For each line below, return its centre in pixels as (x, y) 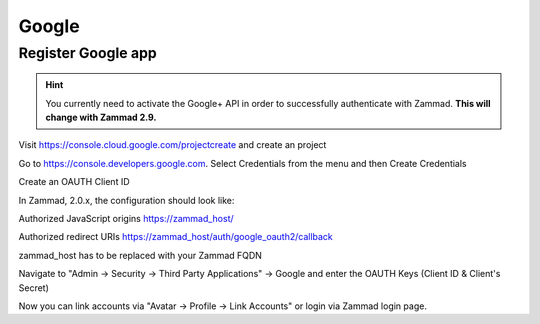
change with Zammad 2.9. (101, 117)
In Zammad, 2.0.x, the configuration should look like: (126, 200)
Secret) (34, 287)
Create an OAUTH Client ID (74, 182)
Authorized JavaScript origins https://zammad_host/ (126, 218)
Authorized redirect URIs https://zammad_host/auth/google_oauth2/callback (176, 237)
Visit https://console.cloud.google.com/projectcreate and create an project (172, 145)
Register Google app (87, 53)
